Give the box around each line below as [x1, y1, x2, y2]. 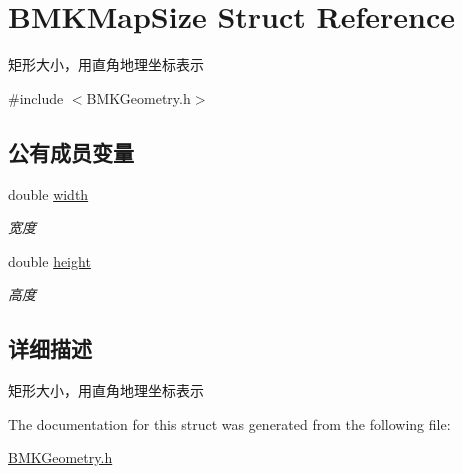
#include [8, 87, 64, 108]
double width [8, 183, 89, 204]
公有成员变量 [8, 136, 134, 167]
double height [8, 250, 91, 271]
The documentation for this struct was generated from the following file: [8, 413, 451, 434]
